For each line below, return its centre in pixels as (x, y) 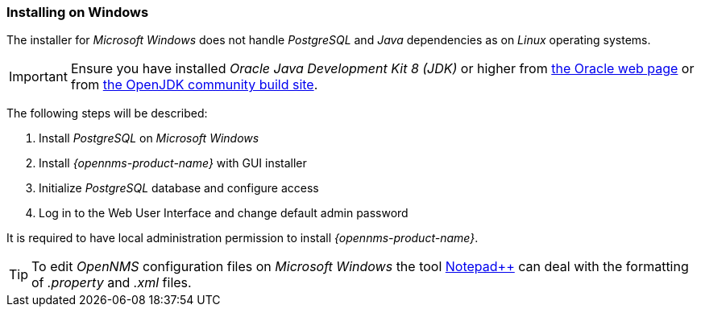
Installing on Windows (78, 12)
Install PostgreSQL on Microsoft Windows (149, 138)
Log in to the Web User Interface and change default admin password (224, 213)
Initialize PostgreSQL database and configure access (179, 188)
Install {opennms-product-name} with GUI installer (173, 163)
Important (38, 77)
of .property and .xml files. (112, 283)
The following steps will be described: (107, 113)
